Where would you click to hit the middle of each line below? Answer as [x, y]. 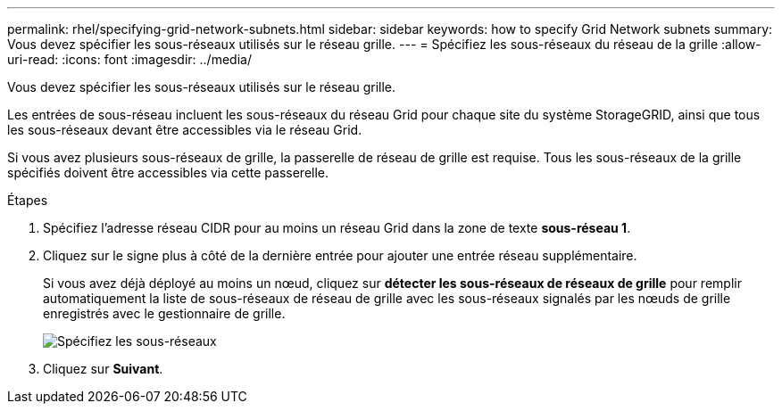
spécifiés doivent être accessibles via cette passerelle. [168, 173]
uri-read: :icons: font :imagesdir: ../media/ [129, 59]
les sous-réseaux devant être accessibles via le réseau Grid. [185, 130]
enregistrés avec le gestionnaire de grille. [164, 313]
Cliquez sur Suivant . [103, 369]
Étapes [28, 200]
